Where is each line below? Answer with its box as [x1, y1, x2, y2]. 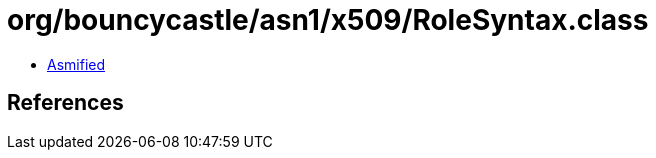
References [7, 90, 124, 116]
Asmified [47, 55, 106, 73]
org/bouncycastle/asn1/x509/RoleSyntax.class [7, 3, 649, 37]
